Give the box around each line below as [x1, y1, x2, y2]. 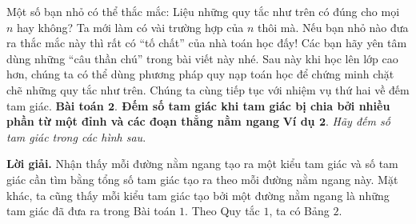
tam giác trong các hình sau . [6, 128, 146, 145]
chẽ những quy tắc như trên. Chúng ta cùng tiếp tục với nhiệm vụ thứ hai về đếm [6, 81, 410, 98]
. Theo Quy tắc [185, 202, 260, 219]
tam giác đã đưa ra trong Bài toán [6, 202, 176, 219]
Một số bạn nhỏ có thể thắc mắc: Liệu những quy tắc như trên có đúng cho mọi [6, 3, 400, 19]
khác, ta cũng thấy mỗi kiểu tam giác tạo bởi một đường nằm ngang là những [6, 186, 390, 203]
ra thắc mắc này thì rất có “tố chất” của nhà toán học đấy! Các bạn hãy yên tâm [6, 34, 407, 51]
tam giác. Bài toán [6, 97, 104, 114]
